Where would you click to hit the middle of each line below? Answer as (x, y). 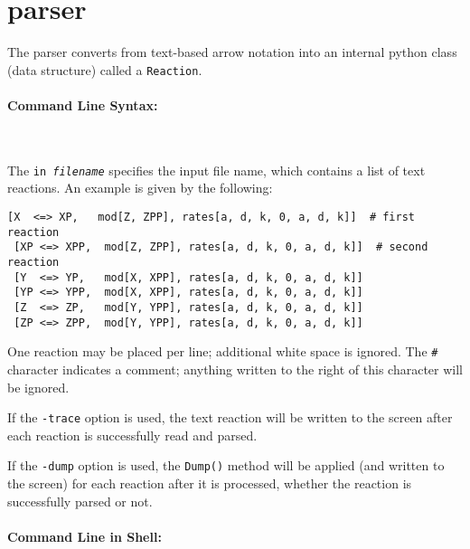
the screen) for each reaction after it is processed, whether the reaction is (210, 483)
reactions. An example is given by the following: (140, 188)
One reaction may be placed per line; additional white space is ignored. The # (223, 351)
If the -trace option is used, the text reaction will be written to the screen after (230, 417)
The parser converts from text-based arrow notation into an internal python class (232, 52)
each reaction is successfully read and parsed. (132, 435)
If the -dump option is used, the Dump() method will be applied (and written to (226, 465)
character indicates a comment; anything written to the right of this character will (235, 369)
